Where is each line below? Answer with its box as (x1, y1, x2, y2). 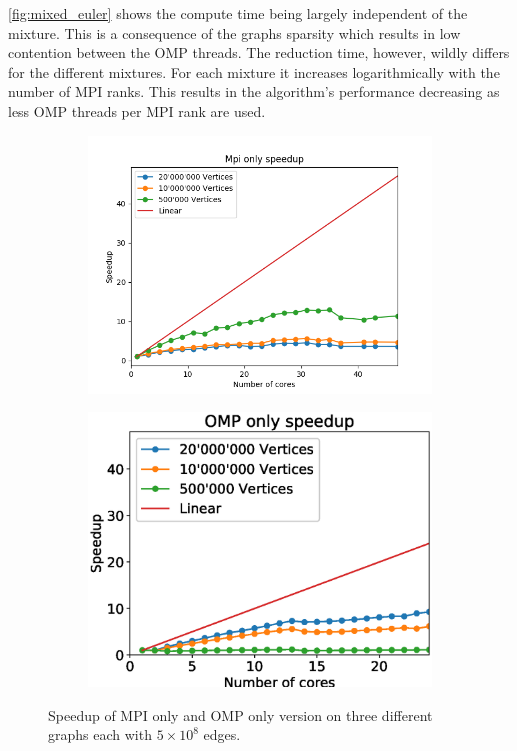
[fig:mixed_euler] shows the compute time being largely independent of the (8, 3, 468, 23)
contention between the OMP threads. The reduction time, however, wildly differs (8, 42, 510, 63)
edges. (203, 724, 241, 745)
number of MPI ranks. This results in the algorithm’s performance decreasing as (8, 81, 500, 102)
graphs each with (48, 724, 152, 745)
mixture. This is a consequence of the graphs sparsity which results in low (8, 22, 461, 43)
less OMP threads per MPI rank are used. (8, 100, 266, 121)
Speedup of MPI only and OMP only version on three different (48, 704, 433, 725)
